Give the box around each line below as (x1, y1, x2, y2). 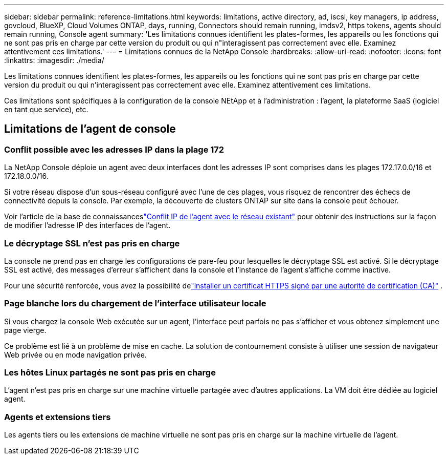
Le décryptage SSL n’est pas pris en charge (4, 238, 180, 248)
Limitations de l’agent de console (4, 122, 176, 136)
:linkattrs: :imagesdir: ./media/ (4, 56, 104, 65)
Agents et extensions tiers (4, 411, 111, 422)
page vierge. (4, 325, 47, 335)
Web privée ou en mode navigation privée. (4, 350, 147, 359)
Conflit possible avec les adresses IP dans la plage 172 (4, 144, 225, 155)
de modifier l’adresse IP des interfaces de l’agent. (4, 221, 171, 230)
